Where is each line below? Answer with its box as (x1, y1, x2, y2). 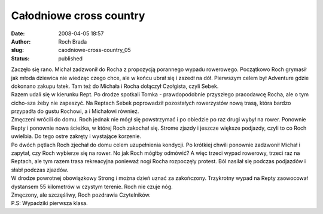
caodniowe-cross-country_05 (58, 47, 131, 54)
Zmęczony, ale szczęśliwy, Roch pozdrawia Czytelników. (11, 191, 151, 198)
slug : (11, 47, 24, 54)
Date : (11, 30, 25, 37)
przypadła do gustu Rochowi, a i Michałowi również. (11, 108, 139, 115)
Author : (11, 38, 31, 45)
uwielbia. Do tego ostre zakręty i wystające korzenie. (11, 133, 142, 140)
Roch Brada (58, 38, 87, 45)
